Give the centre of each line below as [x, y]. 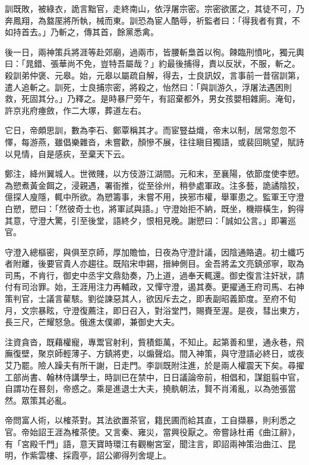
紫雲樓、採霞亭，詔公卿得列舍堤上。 [100, 455]
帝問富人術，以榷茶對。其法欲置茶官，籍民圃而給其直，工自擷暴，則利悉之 [150, 420]
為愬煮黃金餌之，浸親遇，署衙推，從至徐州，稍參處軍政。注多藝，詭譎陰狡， [154, 185]
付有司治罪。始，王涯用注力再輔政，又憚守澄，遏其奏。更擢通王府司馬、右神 [154, 287]
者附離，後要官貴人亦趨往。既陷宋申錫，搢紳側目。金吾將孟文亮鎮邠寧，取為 [154, 263]
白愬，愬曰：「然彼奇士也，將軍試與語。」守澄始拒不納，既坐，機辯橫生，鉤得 [154, 208]
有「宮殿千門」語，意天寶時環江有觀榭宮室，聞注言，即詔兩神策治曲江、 [146, 443]
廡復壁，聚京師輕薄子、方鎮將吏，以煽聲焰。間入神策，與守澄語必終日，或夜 [154, 353]
